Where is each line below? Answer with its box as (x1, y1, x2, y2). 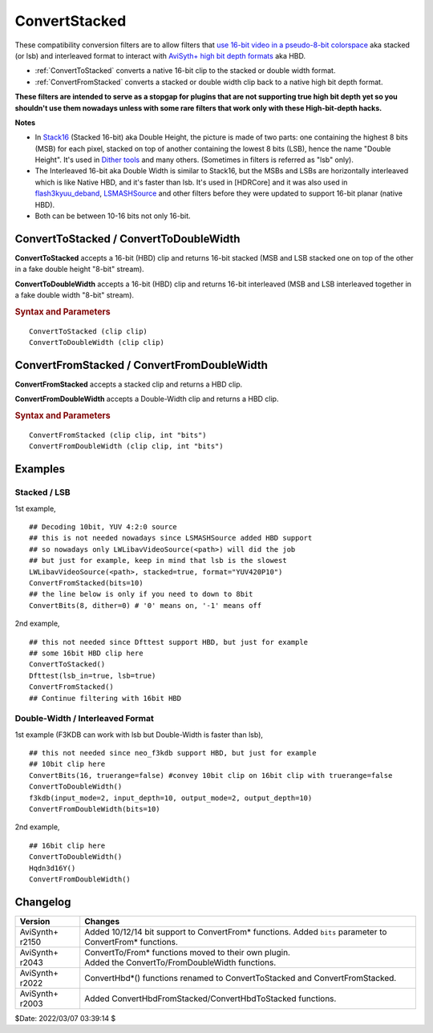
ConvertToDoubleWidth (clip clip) (29, 338, 164, 347)
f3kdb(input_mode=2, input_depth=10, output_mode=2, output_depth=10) (29, 793, 313, 802)
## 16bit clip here (29, 841, 106, 850)
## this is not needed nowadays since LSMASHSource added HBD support (29, 533, 313, 543)
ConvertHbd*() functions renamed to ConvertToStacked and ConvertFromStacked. (84, 972, 397, 983)
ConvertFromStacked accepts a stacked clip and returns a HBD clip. (14, 379, 243, 389)
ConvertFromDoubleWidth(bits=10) (29, 804, 160, 813)
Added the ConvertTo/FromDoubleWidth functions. (84, 957, 277, 968)
